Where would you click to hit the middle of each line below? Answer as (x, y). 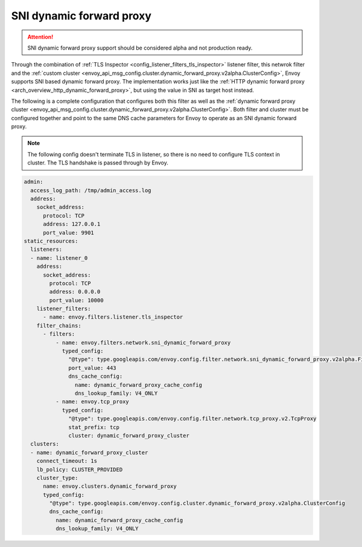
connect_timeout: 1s (67, 461)
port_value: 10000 (76, 300)
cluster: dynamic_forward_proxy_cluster (129, 435)
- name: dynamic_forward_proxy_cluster (89, 452)
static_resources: (51, 241)
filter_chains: (59, 325)
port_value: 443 (93, 368)
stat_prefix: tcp (94, 427)
